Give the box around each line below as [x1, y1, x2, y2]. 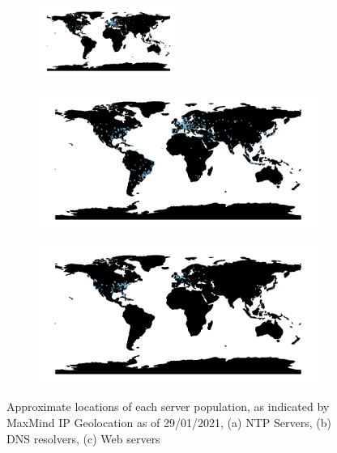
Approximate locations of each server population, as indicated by [6, 398, 330, 415]
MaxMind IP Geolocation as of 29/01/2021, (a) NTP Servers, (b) [6, 413, 331, 430]
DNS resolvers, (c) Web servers [6, 430, 160, 447]
